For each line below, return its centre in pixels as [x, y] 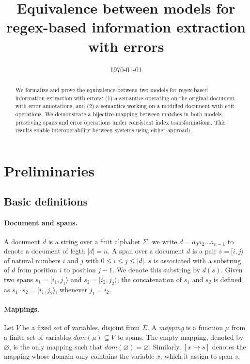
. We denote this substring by [156, 270]
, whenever [71, 289]
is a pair [204, 251]
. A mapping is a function [185, 327]
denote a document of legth [45, 251]
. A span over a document [146, 251]
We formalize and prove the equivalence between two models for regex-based [112, 89]
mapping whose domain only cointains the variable [79, 356]
